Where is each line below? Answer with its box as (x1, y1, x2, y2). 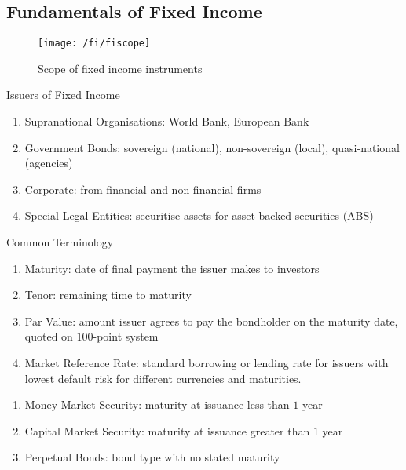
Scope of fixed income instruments (38, 60, 203, 76)
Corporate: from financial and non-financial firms (24, 180, 262, 197)
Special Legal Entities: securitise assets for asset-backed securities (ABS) (24, 207, 374, 224)
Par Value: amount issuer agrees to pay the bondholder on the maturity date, (24, 312, 398, 329)
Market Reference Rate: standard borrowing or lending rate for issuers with (24, 354, 389, 370)
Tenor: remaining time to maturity (24, 286, 192, 303)
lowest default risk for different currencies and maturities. (24, 370, 302, 386)
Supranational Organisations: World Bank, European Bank (24, 113, 309, 129)
